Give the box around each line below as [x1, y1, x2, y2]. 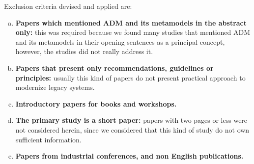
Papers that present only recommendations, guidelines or [15, 62, 214, 73]
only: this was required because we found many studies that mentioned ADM [15, 27, 251, 37]
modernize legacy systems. [15, 82, 95, 92]
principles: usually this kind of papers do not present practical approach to [15, 72, 246, 82]
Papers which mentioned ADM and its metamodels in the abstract [15, 17, 247, 27]
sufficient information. [15, 134, 82, 144]
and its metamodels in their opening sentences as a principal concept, [15, 36, 225, 47]
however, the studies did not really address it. [15, 46, 153, 56]
